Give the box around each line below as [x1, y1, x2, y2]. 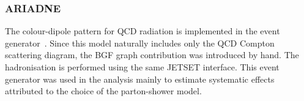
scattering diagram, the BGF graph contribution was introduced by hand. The [5, 48, 299, 61]
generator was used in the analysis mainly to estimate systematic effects [5, 72, 275, 85]
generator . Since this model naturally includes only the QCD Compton [5, 36, 275, 49]
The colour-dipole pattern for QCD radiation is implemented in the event [5, 24, 280, 37]
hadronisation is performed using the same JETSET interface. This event [5, 61, 280, 73]
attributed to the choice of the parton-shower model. [5, 84, 202, 97]
